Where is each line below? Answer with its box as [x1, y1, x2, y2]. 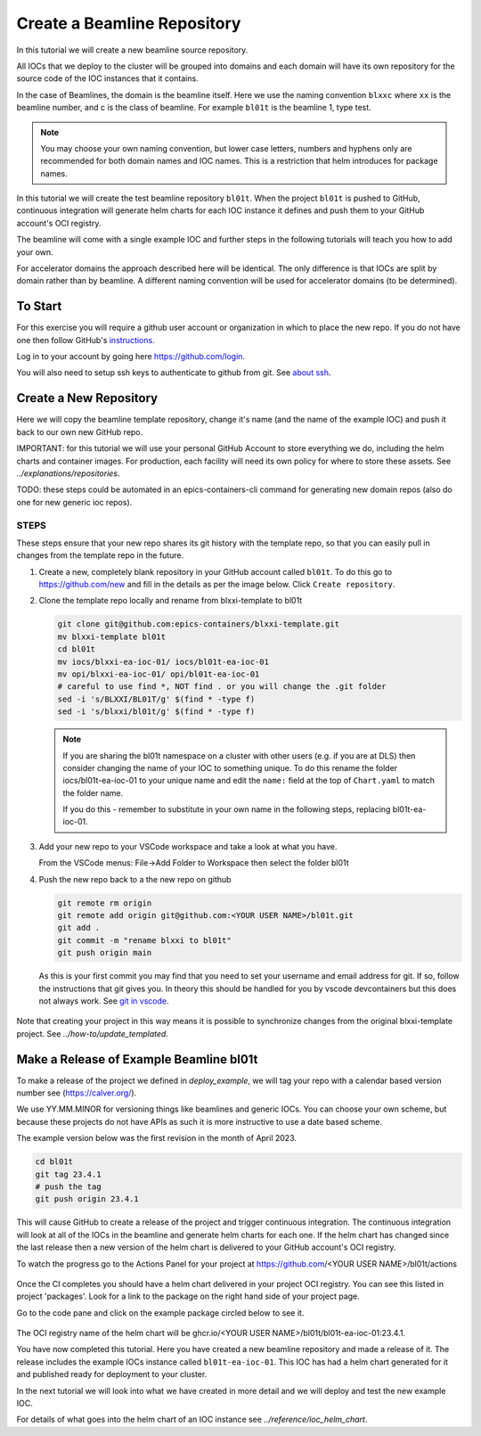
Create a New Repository [16, 390, 159, 406]
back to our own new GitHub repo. [16, 426, 143, 437]
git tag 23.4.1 [35, 1169, 102, 1179]
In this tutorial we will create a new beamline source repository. [16, 45, 249, 55]
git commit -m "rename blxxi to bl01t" [57, 935, 232, 945]
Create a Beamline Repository [16, 13, 241, 33]
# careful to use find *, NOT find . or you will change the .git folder [57, 682, 387, 692]
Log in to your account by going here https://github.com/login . [16, 351, 245, 362]
